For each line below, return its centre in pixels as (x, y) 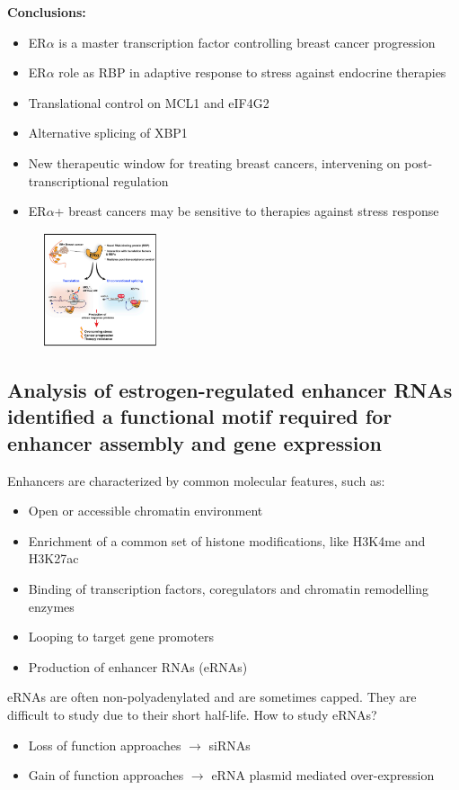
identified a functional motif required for (200, 416)
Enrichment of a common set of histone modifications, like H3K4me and (227, 540)
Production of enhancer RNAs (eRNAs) (138, 666)
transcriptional (69, 180)
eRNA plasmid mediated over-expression (323, 775)
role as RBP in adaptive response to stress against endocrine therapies (252, 72)
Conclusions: (47, 12)
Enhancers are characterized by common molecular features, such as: (196, 480)
